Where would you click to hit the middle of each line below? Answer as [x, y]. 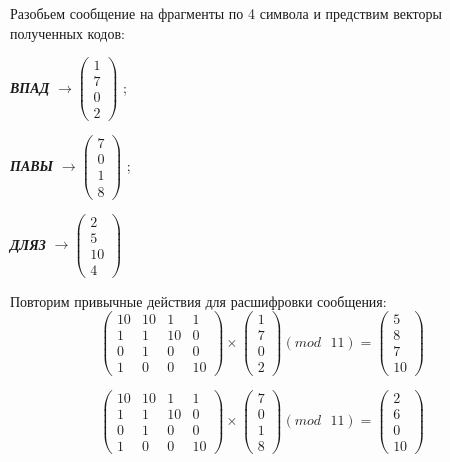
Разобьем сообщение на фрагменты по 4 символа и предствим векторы [226, 13]
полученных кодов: [67, 32]
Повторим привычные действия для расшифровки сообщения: [198, 300]
